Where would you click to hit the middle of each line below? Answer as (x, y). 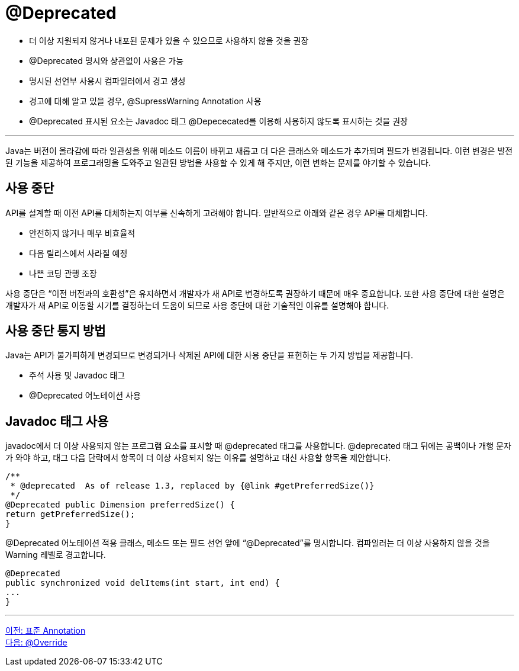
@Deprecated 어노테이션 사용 (85, 396)
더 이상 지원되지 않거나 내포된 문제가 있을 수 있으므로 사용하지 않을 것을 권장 (169, 40)
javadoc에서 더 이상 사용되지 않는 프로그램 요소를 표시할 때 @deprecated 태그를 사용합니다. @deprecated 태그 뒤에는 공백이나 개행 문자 (258, 446)
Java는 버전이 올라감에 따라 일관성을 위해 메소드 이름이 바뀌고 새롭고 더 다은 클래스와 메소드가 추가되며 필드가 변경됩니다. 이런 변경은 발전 (259, 150)
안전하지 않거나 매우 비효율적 (82, 233)
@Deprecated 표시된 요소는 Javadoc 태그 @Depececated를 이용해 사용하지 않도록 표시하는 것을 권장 (218, 121)
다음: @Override (36, 643)
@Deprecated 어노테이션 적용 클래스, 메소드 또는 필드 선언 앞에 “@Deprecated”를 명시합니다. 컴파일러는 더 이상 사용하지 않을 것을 (248, 543)
